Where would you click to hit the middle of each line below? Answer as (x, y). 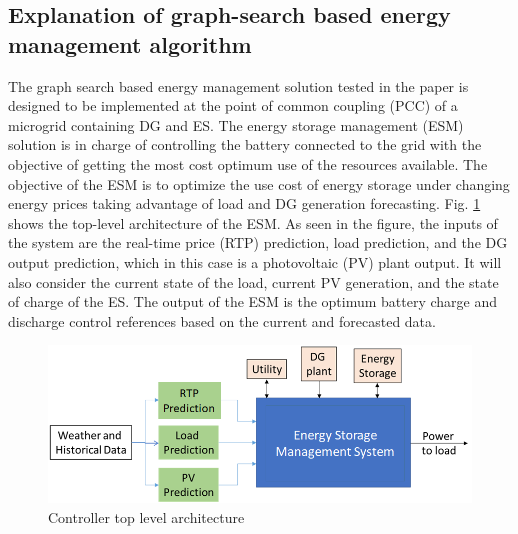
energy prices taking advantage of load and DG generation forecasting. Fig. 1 (244, 203)
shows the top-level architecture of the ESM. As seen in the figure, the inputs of (253, 222)
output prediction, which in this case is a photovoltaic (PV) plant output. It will (255, 261)
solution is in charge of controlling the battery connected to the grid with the (245, 144)
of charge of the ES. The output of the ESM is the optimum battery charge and (253, 301)
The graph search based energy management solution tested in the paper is (238, 85)
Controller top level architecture (146, 516)
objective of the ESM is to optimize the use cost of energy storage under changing (259, 183)
